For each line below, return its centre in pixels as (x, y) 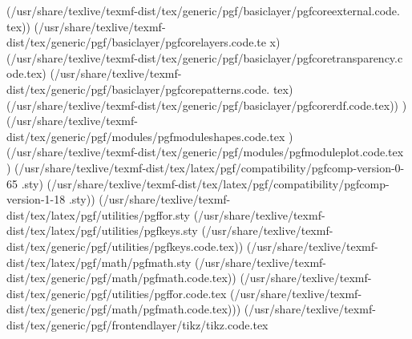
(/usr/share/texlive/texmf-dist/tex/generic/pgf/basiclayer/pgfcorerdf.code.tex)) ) (207, 105)
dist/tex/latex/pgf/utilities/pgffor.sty (98, 214)
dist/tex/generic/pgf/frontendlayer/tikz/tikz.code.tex (137, 324)
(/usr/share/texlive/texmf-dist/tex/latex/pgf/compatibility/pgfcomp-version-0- (210, 167)
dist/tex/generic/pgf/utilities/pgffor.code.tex (117, 293)
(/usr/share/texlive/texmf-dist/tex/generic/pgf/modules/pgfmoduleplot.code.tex (205, 152)
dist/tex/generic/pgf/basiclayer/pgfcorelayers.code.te (136, 42)
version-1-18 (36, 199)
